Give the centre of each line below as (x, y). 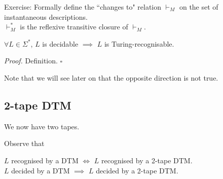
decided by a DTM (41, 170)
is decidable (60, 43)
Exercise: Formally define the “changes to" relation (83, 7)
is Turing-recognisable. (139, 43)
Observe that (24, 143)
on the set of (199, 7)
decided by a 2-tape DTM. (137, 170)
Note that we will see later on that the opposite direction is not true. (111, 77)
